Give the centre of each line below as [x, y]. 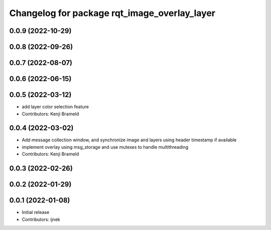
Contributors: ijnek [41, 219]
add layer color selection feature [55, 107]
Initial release [36, 212]
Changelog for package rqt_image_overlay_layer [112, 13]
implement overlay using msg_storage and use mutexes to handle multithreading [105, 147]
